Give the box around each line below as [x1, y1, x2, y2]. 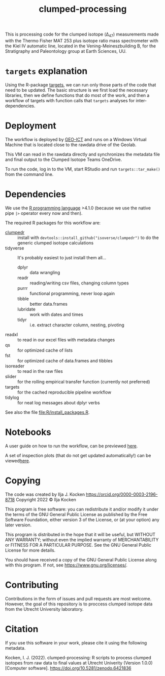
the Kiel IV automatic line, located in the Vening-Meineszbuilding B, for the [5, 43, 156, 49]
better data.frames [30, 301, 68, 307]
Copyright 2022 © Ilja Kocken [15, 496, 76, 502]
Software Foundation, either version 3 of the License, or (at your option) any [5, 517, 160, 522]
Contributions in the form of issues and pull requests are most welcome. [5, 596, 152, 601]
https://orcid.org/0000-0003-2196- [86, 491, 158, 497]
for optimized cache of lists [17, 347, 73, 353]
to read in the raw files [17, 368, 63, 374]
